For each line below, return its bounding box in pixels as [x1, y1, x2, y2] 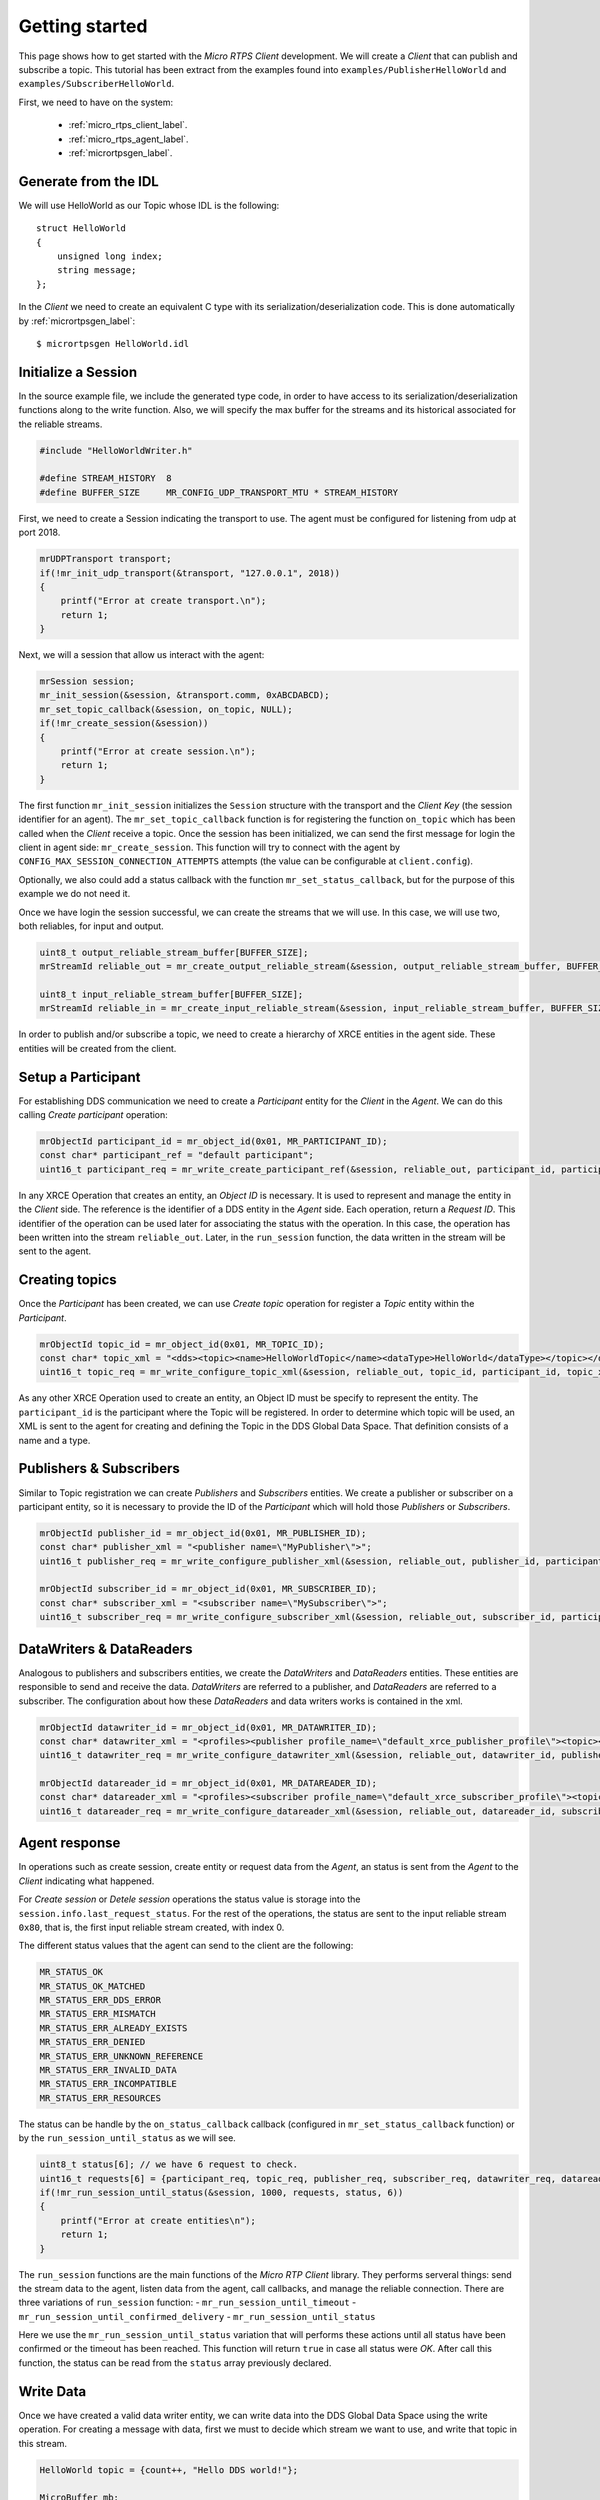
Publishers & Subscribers [18, 1460, 180, 1477]
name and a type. [18, 1434, 91, 1446]
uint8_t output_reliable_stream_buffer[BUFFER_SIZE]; [39, 946, 309, 958]
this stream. [18, 2437, 68, 2449]
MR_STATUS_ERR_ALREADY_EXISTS [39, 2022, 188, 2034]
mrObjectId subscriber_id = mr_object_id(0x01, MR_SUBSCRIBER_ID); [39, 1583, 378, 1595]
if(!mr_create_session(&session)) [39, 718, 209, 729]
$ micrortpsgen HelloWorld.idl [36, 338, 190, 349]
